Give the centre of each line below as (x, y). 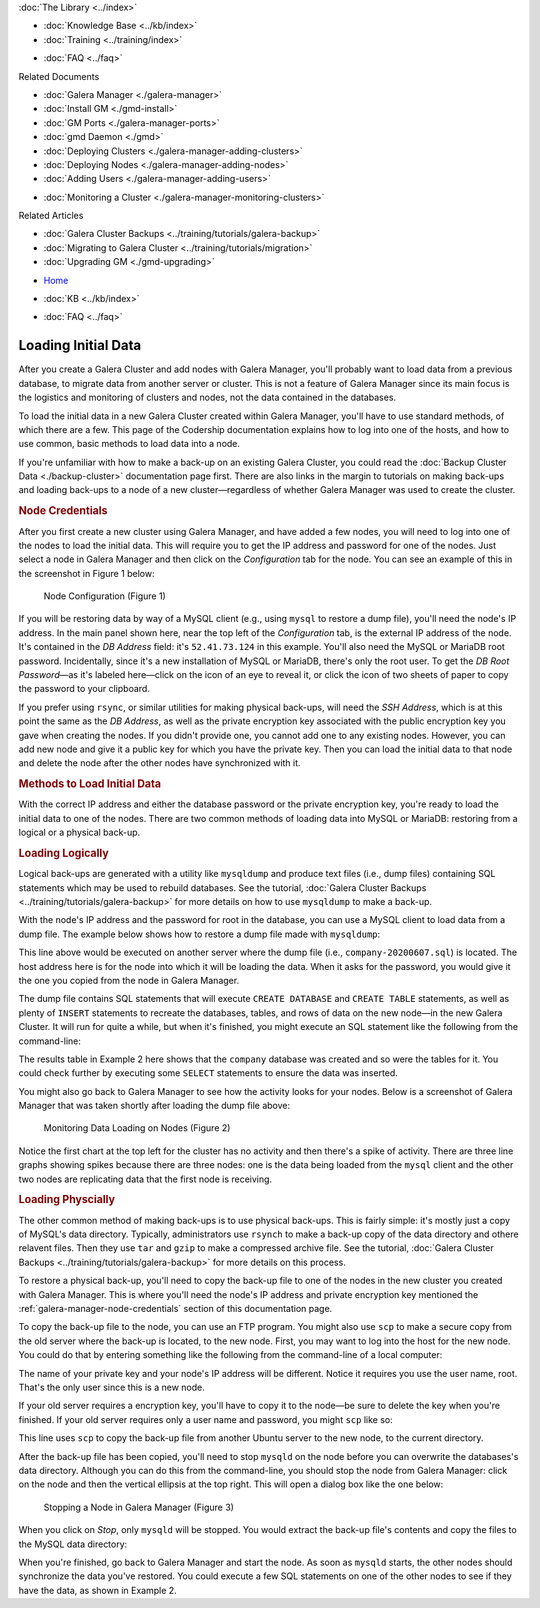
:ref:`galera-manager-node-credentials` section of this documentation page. (175, 1309)
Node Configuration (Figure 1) (105, 596)
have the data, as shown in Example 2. (97, 1590)
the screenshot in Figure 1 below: (86, 573)
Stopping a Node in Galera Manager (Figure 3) (139, 1507)
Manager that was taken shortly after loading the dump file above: (154, 1106)
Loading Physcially (66, 1200)
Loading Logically (63, 853)
